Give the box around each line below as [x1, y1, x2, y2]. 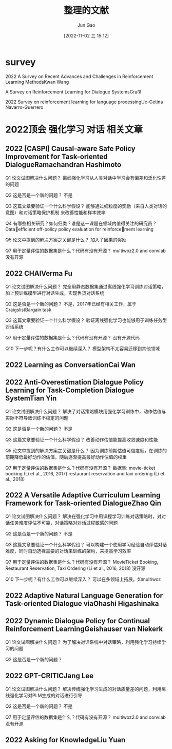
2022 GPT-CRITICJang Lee [5, 671, 94, 680]
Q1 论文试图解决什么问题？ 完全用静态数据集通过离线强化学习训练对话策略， [5, 283, 166, 290]
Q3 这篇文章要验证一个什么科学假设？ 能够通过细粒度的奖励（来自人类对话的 [5, 203, 167, 209]
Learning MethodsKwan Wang [5, 79, 69, 85]
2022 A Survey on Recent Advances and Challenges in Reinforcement [5, 73, 154, 80]
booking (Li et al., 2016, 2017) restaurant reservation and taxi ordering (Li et [5, 470, 165, 476]
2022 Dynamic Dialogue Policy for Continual [5, 617, 150, 625]
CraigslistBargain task [5, 306, 52, 313]
